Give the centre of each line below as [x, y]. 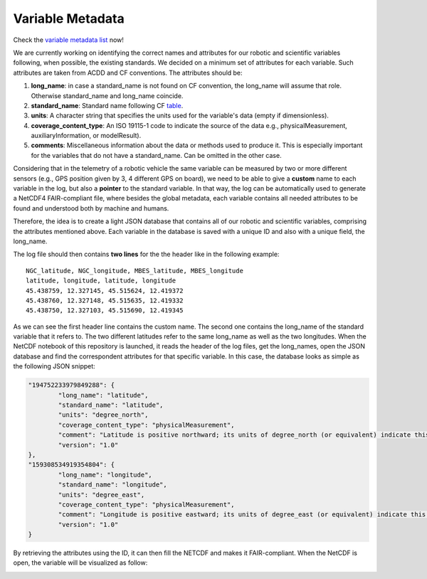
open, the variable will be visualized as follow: [80, 563]
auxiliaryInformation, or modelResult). [86, 136]
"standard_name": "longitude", [112, 485]
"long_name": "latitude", [103, 395]
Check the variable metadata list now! [69, 40]
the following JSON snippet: [54, 366]
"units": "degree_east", [101, 495]
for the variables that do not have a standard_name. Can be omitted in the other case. [156, 155]
